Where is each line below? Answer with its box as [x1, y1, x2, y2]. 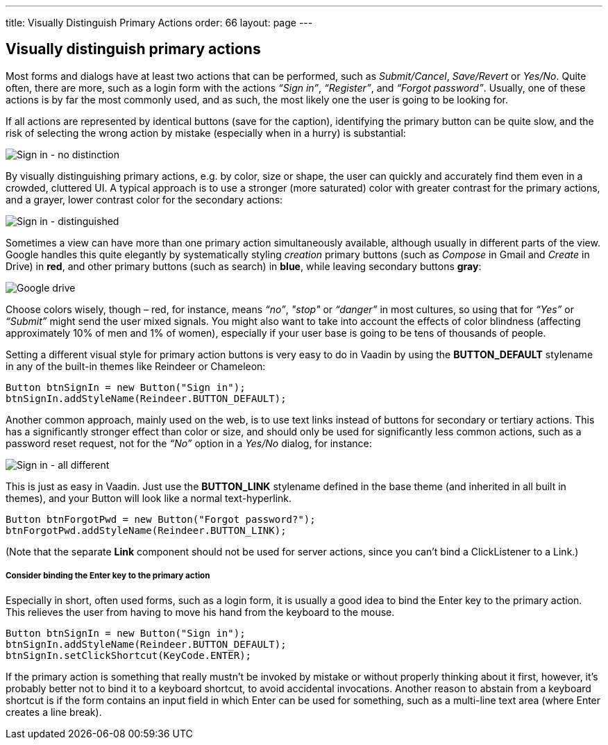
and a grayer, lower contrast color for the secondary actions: [6, 193, 283, 206]
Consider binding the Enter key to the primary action [6, 571, 210, 581]
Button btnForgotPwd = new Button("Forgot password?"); [6, 513, 316, 525]
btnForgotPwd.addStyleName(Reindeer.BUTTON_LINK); [6, 524, 287, 536]
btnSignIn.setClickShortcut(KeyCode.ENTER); [6, 649, 252, 661]
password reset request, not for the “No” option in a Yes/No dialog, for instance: [6, 437, 372, 449]
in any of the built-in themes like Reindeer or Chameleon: [6, 360, 266, 372]
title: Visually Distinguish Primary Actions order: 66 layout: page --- [6, 17, 313, 28]
